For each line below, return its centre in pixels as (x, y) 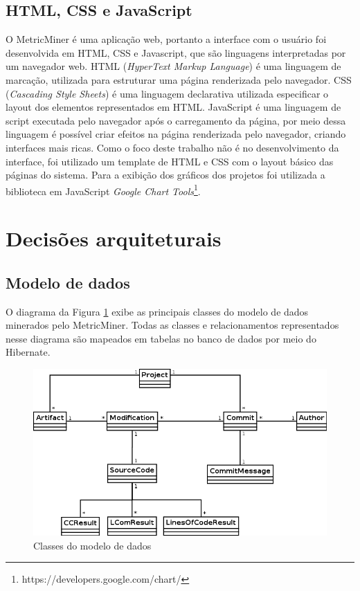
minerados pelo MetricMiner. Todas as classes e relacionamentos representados (172, 325)
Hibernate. (28, 352)
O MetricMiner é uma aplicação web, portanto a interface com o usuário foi (166, 39)
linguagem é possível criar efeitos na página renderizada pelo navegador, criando (176, 134)
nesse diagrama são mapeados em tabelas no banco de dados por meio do (161, 338)
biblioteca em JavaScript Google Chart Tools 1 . (103, 190)
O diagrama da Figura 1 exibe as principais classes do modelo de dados (157, 311)
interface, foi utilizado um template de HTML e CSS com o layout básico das (170, 161)
